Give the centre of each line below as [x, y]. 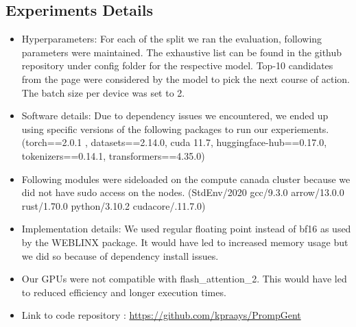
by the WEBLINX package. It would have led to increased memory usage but [185, 242]
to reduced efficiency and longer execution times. [124, 292]
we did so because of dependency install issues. [120, 255]
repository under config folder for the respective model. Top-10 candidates [177, 65]
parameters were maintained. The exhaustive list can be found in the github [182, 52]
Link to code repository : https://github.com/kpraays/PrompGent [161, 315]
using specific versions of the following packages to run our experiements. [175, 129]
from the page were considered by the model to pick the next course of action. [186, 78]
